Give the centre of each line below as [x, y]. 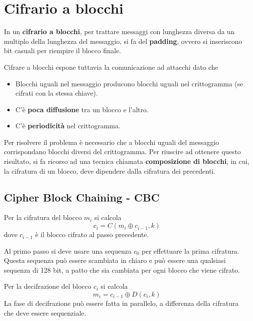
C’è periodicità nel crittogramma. [68, 126]
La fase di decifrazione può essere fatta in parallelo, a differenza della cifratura [121, 303]
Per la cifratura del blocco [43, 217]
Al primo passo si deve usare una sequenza [68, 251]
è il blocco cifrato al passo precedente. [92, 234]
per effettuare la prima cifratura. [190, 251]
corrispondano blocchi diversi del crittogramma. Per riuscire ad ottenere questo [123, 151]
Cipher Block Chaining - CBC [82, 197]
